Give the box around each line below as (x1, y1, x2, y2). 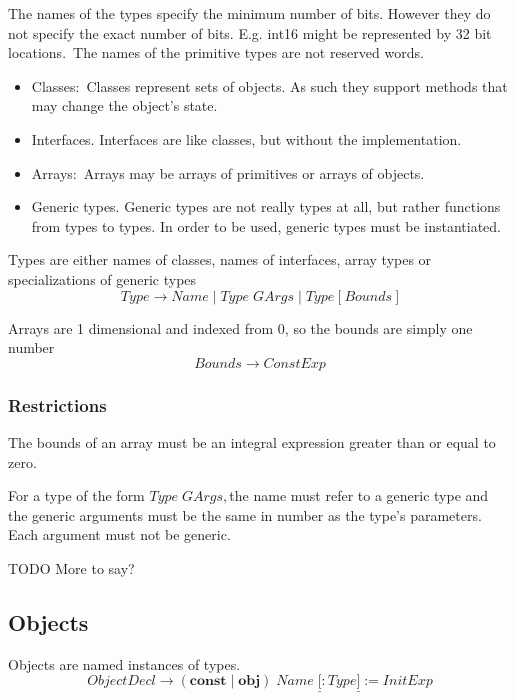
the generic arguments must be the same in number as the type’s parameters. (8, 504, 482, 525)
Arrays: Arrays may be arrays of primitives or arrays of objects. (31, 162, 425, 183)
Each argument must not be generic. (8, 524, 231, 545)
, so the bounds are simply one (284, 317, 473, 338)
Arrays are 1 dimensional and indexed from (8, 317, 274, 338)
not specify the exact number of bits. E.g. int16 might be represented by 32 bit (8, 22, 492, 43)
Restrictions (8, 392, 107, 417)
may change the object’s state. (31, 95, 218, 116)
